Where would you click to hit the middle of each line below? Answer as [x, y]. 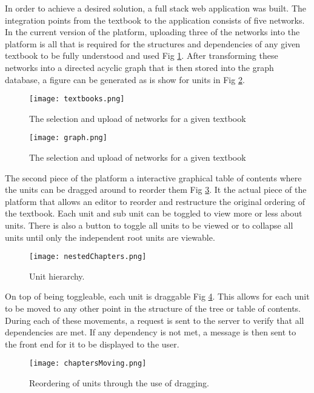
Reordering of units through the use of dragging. [119, 383]
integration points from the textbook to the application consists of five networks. [155, 20]
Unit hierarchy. [57, 276]
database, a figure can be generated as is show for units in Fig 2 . [125, 79]
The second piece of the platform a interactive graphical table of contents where [153, 177]
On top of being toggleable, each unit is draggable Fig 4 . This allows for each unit [157, 296]
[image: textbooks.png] [77, 99]
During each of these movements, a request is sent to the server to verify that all [155, 320]
